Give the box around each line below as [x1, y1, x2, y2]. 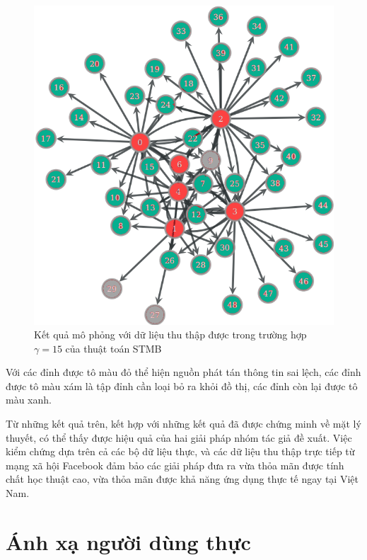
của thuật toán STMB [65, 341, 162, 355]
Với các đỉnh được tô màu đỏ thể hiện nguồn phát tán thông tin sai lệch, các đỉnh [6, 365, 361, 379]
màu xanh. [6, 392, 52, 407]
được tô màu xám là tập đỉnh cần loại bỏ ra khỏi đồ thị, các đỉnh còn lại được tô [6, 378, 358, 393]
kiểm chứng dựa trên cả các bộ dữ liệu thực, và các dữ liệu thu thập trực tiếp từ [6, 444, 355, 459]
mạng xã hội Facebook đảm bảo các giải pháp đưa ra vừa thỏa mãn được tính [6, 457, 344, 472]
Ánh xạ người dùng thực [6, 527, 251, 556]
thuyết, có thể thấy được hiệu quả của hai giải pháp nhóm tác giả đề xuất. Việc [6, 430, 352, 445]
